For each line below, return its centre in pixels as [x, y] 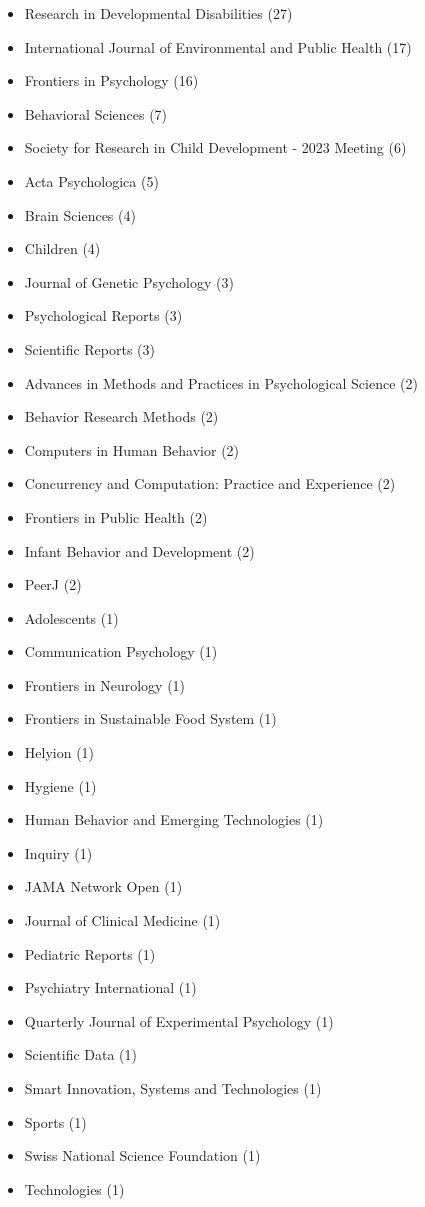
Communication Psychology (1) [121, 651]
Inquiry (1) [58, 852]
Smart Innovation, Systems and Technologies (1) [173, 1088]
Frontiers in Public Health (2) [116, 516]
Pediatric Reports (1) [90, 953]
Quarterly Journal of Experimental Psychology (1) [179, 1020]
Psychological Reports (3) [103, 315]
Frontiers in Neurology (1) [105, 684]
